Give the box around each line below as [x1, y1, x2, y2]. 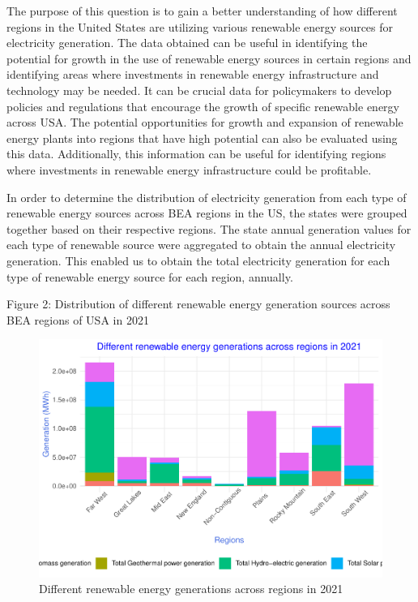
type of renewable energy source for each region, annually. [6, 268, 293, 285]
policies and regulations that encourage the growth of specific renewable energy [6, 97, 399, 114]
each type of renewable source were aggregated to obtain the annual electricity [6, 236, 396, 253]
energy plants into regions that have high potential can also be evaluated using [6, 129, 398, 146]
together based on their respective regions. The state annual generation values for [6, 220, 412, 237]
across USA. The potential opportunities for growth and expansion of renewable [6, 114, 403, 131]
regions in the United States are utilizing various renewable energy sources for [6, 18, 394, 35]
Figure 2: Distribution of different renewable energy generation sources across [6, 295, 390, 312]
